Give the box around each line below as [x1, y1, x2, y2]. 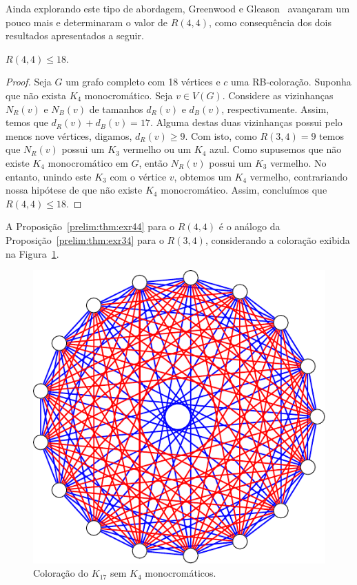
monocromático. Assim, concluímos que [161, 183, 327, 197]
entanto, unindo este [6, 169, 92, 183]
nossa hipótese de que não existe [6, 183, 143, 197]
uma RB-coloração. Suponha [231, 74, 351, 89]
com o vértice [110, 169, 167, 183]
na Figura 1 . [6, 246, 59, 260]
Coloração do [33, 566, 89, 580]
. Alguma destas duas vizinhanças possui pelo [150, 115, 343, 130]
